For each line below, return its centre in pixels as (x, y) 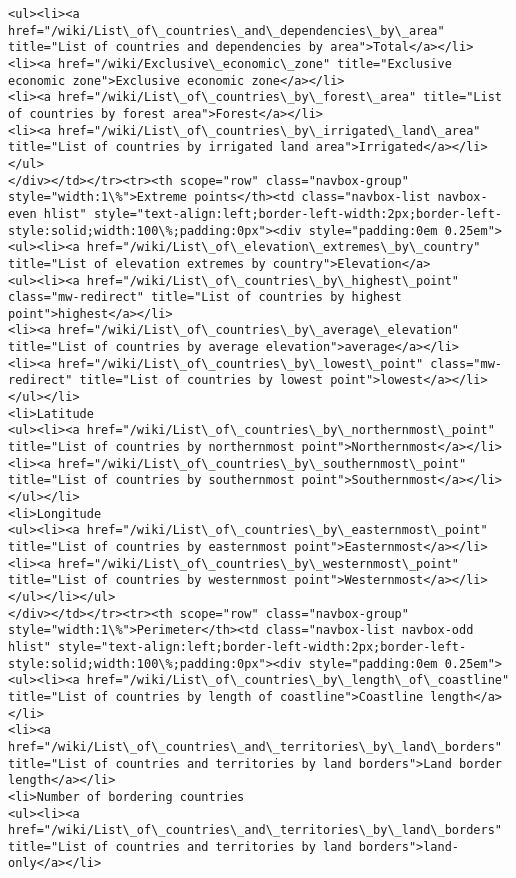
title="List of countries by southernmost (151, 480)
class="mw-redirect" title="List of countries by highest (205, 297)
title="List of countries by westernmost (148, 580)
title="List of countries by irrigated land (158, 147)
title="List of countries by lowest (201, 380)
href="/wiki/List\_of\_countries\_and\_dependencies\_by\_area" (226, 30)
